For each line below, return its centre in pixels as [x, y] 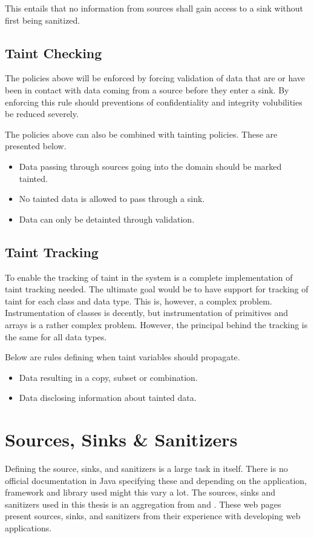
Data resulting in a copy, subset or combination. [108, 377]
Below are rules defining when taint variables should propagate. [123, 357]
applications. [28, 527]
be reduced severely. [42, 114]
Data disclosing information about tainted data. [108, 398]
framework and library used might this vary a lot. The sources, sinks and [140, 492]
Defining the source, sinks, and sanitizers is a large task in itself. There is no [146, 468]
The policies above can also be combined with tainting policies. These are [141, 134]
